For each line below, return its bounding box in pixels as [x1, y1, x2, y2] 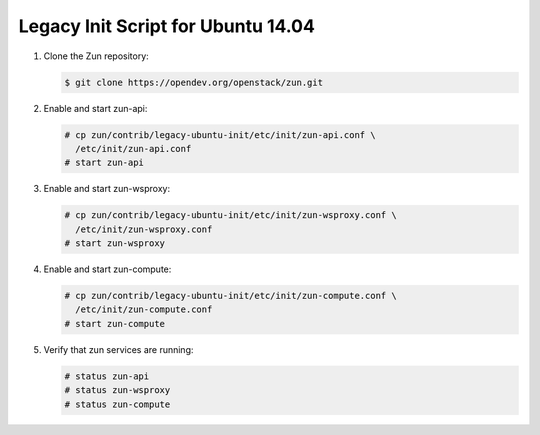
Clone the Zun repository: [43, 50, 149, 62]
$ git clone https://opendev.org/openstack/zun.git [64, 76, 324, 88]
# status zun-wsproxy [64, 385, 171, 396]
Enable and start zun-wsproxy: [43, 183, 170, 195]
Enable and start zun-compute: [43, 263, 172, 275]
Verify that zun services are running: [43, 343, 194, 355]
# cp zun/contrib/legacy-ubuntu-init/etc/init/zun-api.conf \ [64, 129, 376, 140]
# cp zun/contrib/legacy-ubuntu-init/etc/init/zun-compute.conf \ [64, 290, 397, 301]
